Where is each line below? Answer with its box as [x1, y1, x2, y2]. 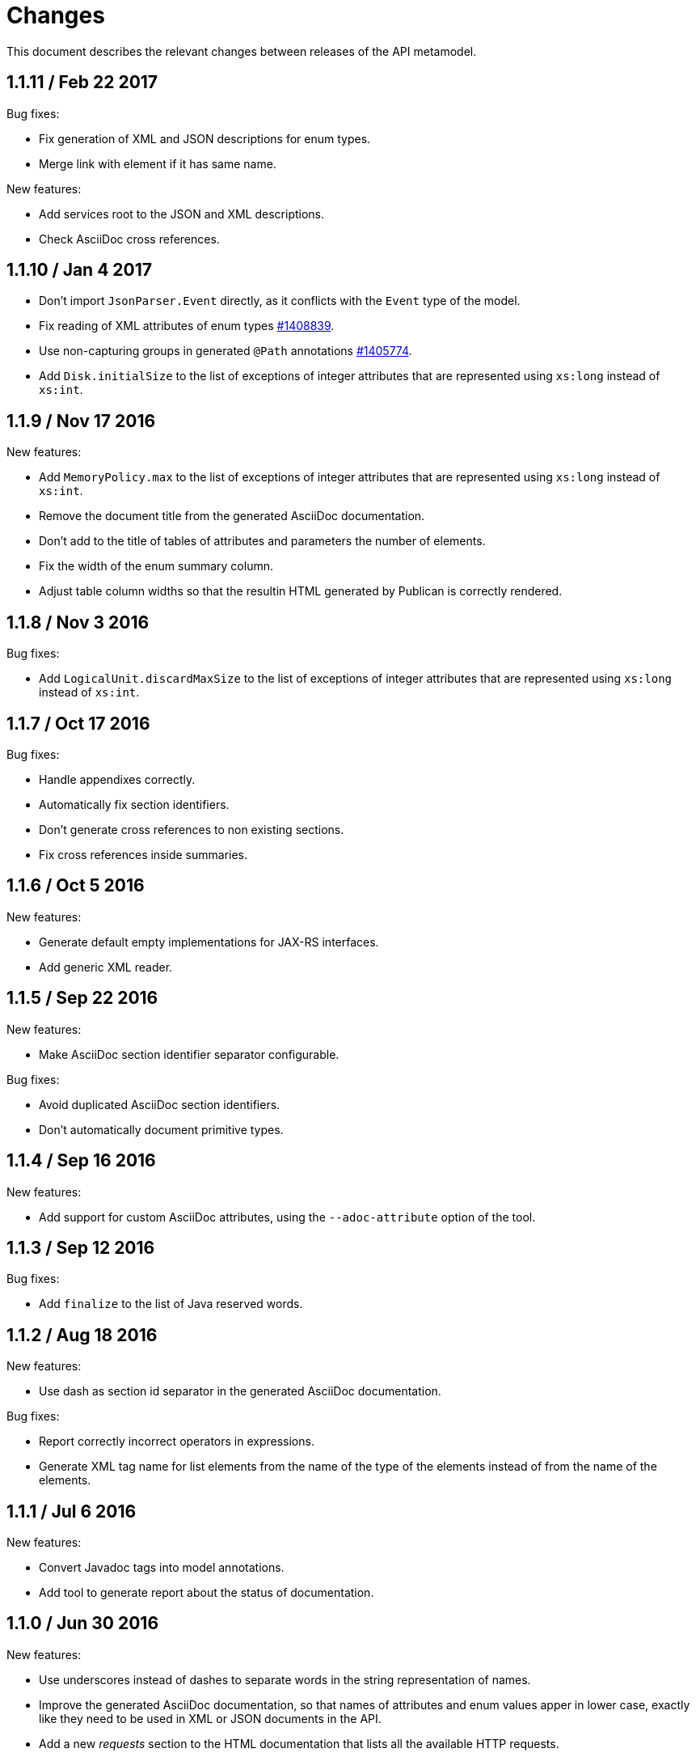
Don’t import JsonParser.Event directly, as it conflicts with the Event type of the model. [39, 294, 521, 308]
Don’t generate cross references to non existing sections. [39, 822, 344, 836]
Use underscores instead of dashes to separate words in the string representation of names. [39, 1672, 531, 1687]
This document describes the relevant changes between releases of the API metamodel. [6, 44, 477, 58]
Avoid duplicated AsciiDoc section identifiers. [39, 1097, 281, 1111]
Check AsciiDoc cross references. [39, 231, 220, 246]
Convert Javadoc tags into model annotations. [39, 1560, 285, 1575]
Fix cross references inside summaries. [39, 847, 248, 862]
